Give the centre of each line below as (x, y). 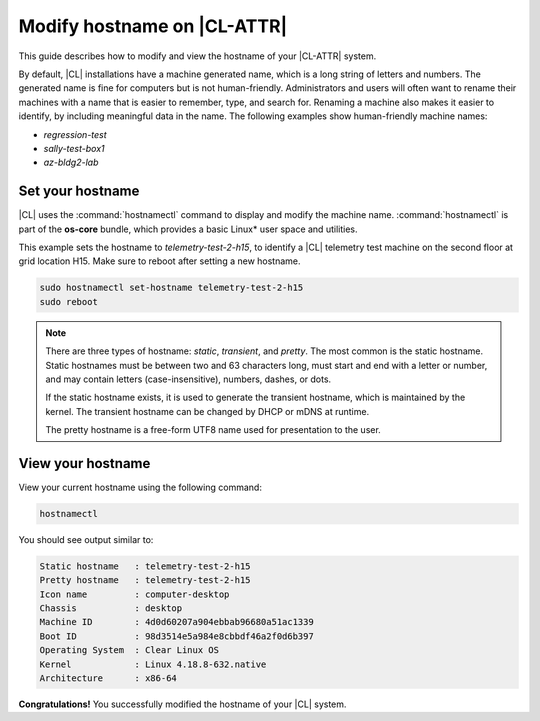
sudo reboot (69, 301)
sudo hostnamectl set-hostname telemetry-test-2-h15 (171, 288)
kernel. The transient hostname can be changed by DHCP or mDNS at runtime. (207, 411)
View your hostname (84, 463)
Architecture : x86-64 (108, 678)
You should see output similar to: (86, 539)
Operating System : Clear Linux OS (129, 650)
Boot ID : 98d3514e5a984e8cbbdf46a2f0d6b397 (176, 636)
